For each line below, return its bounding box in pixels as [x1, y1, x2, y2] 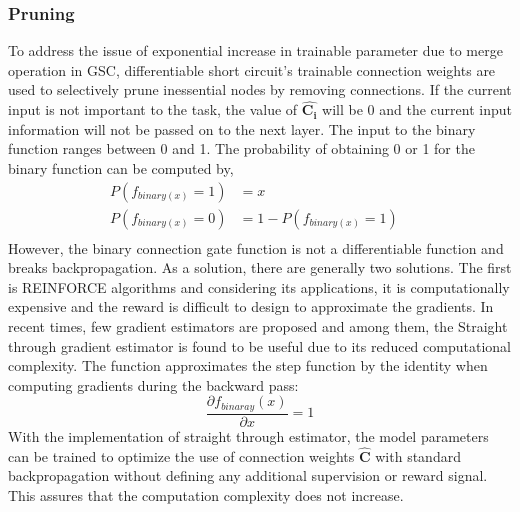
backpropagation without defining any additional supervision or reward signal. [8, 465, 488, 486]
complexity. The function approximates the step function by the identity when [8, 355, 488, 376]
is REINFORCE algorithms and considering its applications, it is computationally [8, 276, 510, 297]
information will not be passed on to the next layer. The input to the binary [8, 118, 476, 139]
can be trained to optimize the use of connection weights [8, 445, 355, 466]
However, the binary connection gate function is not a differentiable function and [8, 237, 504, 258]
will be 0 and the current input [322, 99, 512, 120]
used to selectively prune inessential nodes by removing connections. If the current [8, 79, 512, 100]
